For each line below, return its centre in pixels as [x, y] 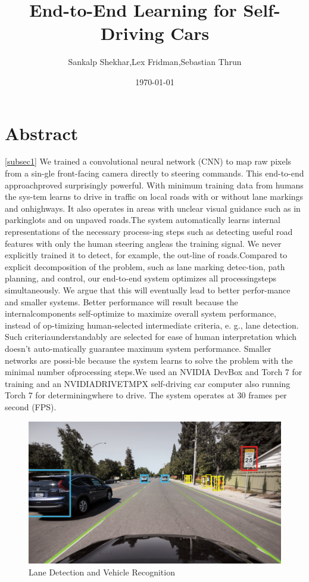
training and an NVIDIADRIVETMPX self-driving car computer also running [148, 383]
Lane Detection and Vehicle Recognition [102, 572]
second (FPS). [31, 406]
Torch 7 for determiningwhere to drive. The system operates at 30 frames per [146, 395]
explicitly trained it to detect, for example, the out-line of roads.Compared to [146, 255]
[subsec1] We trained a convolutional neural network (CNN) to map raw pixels [148, 161]
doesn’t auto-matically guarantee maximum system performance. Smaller [138, 348]
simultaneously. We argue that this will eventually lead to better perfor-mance [148, 290]
